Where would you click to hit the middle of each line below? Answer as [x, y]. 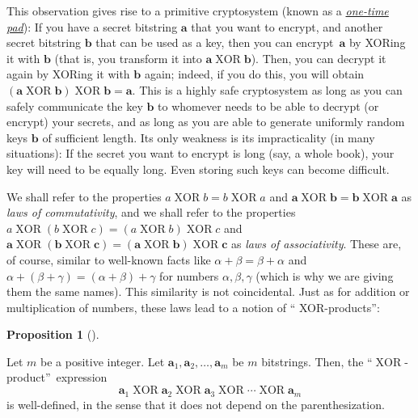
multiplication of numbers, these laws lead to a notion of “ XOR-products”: [193, 307]
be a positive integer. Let [103, 361]
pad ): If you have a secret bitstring [92, 26]
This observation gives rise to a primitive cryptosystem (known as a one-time [198, 11]
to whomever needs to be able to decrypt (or [268, 106]
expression [82, 377]
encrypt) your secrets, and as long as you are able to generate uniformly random [206, 122]
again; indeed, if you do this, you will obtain [254, 74]
